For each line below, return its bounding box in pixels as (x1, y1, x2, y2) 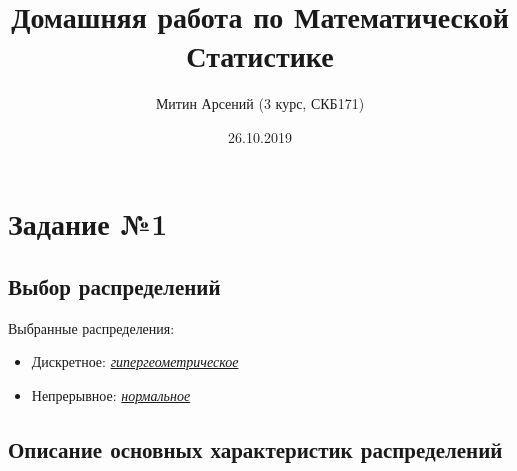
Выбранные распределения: (8, 317, 175, 338)
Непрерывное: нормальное (31, 385, 191, 406)
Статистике (186, 35, 334, 76)
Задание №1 (8, 202, 168, 243)
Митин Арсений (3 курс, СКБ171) (155, 93, 365, 114)
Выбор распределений (8, 271, 221, 302)
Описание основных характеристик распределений (8, 434, 503, 465)
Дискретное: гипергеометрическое (31, 351, 239, 372)
